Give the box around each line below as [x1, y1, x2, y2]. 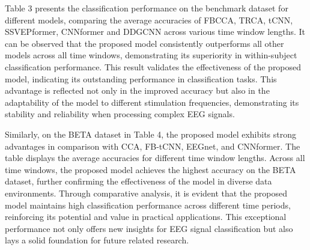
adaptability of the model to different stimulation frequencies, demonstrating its [5, 96, 299, 108]
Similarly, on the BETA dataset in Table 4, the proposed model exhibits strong [5, 127, 297, 140]
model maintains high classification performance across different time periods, [5, 198, 291, 211]
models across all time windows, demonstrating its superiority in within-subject [5, 49, 297, 61]
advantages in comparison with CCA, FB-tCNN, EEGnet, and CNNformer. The [5, 139, 300, 152]
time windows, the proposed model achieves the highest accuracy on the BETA [5, 163, 296, 175]
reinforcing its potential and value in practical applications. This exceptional [5, 210, 287, 223]
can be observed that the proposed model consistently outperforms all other [5, 37, 284, 49]
